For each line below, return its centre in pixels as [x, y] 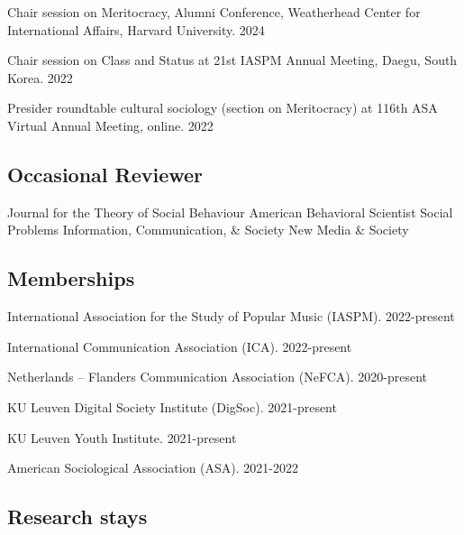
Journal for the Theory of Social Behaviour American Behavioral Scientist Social [230, 212]
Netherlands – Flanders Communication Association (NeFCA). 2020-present [218, 377]
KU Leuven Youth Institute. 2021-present [122, 437]
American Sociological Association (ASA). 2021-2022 [153, 468]
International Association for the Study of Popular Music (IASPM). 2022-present [231, 316]
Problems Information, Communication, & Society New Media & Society [208, 230]
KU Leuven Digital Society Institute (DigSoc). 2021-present [172, 406]
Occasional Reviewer [105, 174]
